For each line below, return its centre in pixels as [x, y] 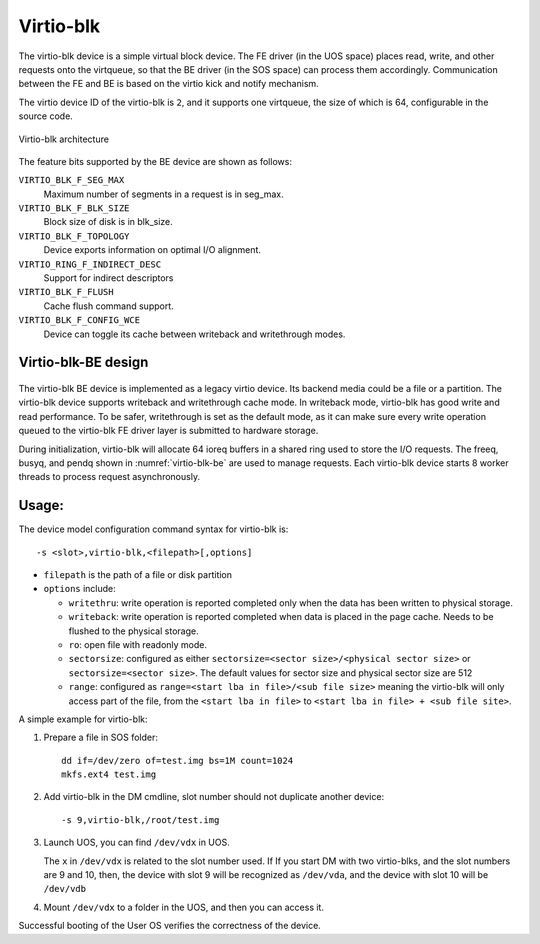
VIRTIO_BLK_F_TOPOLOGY [74, 236]
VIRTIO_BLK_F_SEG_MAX [71, 180]
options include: [80, 589]
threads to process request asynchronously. [109, 477]
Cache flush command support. [108, 306]
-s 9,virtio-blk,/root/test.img [140, 819]
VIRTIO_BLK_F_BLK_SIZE [74, 208]
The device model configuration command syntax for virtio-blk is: [153, 529]
